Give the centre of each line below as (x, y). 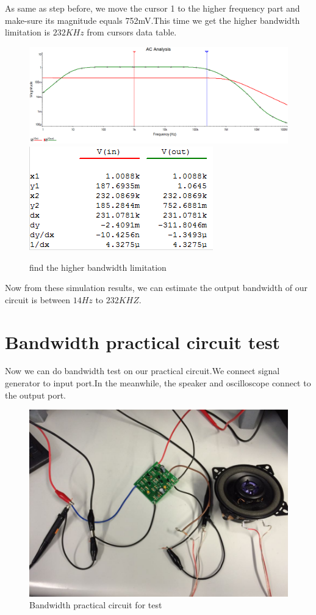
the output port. (36, 395)
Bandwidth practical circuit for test (96, 605)
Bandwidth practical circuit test (143, 341)
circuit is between (38, 299)
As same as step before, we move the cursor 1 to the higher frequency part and (153, 8)
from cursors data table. (132, 32)
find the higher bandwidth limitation (98, 267)
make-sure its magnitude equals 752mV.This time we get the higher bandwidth (153, 20)
